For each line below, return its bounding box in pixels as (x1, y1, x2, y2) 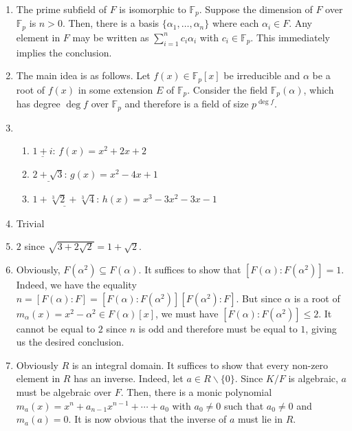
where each (212, 16, 259, 30)
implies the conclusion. (16, 45, 112, 59)
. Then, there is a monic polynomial (120, 384, 272, 399)
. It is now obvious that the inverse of (68, 412, 227, 426)
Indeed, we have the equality (16, 277, 137, 291)
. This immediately (250, 30, 330, 44)
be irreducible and (223, 68, 300, 83)
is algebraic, (288, 371, 338, 386)
